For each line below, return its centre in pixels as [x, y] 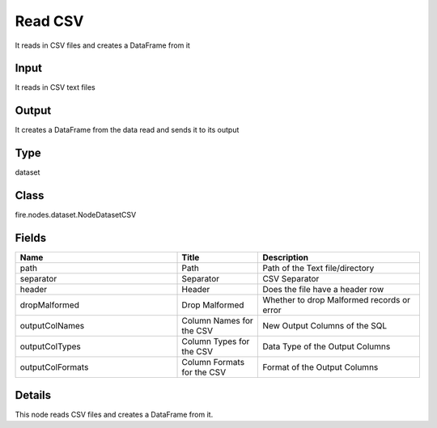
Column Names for [218, 321]
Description [286, 257]
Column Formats [213, 362]
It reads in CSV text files [55, 87]
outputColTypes [50, 346]
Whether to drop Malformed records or [337, 300]
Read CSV [49, 21]
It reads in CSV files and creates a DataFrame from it [102, 45]
